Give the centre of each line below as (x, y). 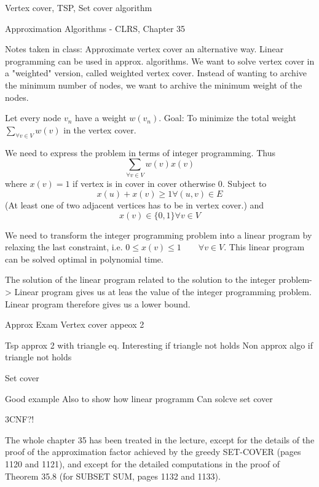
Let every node (33, 118)
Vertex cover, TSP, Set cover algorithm (79, 7)
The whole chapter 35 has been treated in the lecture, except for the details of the (160, 439)
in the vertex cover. (100, 129)
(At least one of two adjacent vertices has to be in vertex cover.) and (135, 205)
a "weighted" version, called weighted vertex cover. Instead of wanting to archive (156, 73)
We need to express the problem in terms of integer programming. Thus (140, 152)
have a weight (101, 118)
